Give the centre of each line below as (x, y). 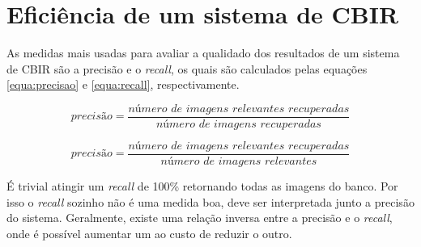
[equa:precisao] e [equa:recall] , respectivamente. (123, 84)
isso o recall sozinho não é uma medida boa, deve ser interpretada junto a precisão (210, 201)
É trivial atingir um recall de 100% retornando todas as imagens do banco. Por (202, 186)
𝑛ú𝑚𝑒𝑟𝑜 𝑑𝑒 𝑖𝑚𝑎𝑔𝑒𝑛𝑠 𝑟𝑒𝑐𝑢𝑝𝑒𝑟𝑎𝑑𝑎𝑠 (238, 124)
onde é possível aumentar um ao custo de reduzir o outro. (149, 233)
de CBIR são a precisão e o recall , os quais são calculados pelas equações (187, 68)
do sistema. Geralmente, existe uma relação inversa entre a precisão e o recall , (200, 218)
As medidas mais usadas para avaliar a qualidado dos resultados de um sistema (203, 53)
